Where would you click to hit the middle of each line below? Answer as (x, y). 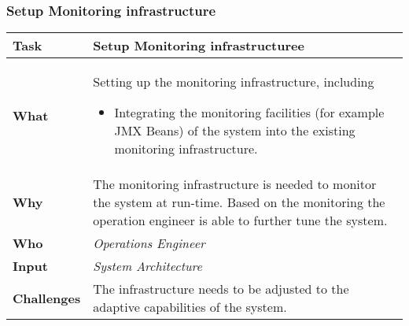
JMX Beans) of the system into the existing (235, 131)
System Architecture (147, 266)
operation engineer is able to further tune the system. (240, 220)
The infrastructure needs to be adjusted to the (221, 289)
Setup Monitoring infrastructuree (199, 46)
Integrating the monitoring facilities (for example (249, 113)
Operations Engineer (149, 243)
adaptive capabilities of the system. (190, 307)
